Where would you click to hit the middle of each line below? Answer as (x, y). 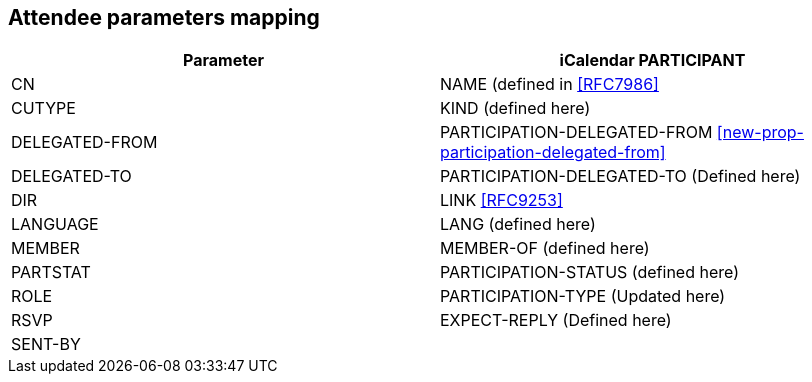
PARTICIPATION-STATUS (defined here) (589, 272)
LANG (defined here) (518, 224)
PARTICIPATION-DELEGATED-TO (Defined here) (620, 176)
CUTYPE (43, 108)
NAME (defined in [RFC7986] (549, 84)
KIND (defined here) (515, 108)
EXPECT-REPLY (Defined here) (556, 320)
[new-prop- (760, 132)
